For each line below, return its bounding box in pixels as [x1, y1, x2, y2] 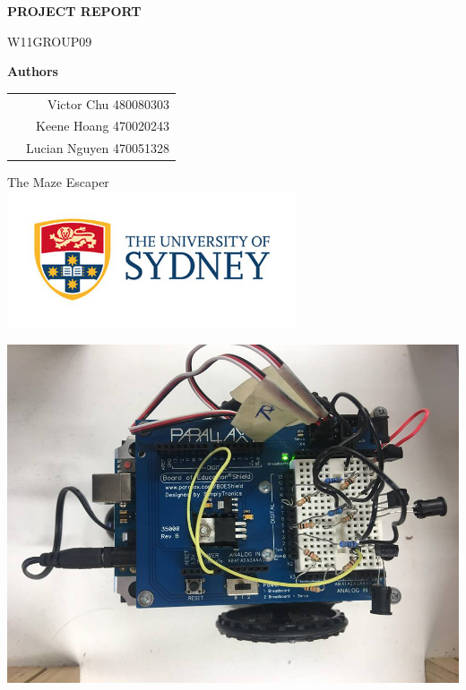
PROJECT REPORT [7, 2, 142, 20]
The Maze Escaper [7, 173, 109, 192]
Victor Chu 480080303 [47, 94, 170, 113]
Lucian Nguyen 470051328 [26, 139, 170, 158]
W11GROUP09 [7, 31, 92, 50]
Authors [7, 62, 58, 81]
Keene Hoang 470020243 [36, 116, 170, 135]
